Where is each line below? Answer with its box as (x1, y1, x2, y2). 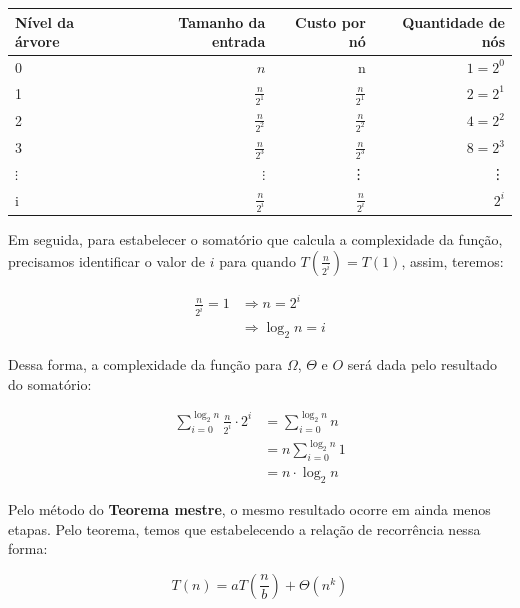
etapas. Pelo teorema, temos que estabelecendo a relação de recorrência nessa (8, 518, 481, 539)
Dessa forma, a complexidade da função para (8, 354, 283, 375)
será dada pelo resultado (347, 354, 498, 375)
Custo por (295, 11, 366, 32)
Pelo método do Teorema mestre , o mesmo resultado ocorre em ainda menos (8, 498, 491, 519)
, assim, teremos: (401, 250, 504, 271)
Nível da (15, 11, 75, 32)
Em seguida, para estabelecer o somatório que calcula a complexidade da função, (8, 229, 503, 250)
